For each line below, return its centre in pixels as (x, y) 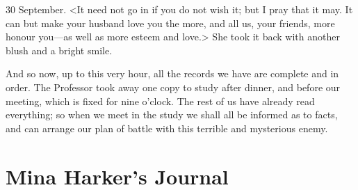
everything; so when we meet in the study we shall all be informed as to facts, (172, 114)
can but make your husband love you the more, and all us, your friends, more (170, 23)
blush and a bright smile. (59, 50)
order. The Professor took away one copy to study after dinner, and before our (173, 87)
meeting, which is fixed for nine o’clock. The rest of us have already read (160, 101)
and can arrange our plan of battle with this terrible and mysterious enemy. (167, 128)
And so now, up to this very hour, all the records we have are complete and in (172, 73)
